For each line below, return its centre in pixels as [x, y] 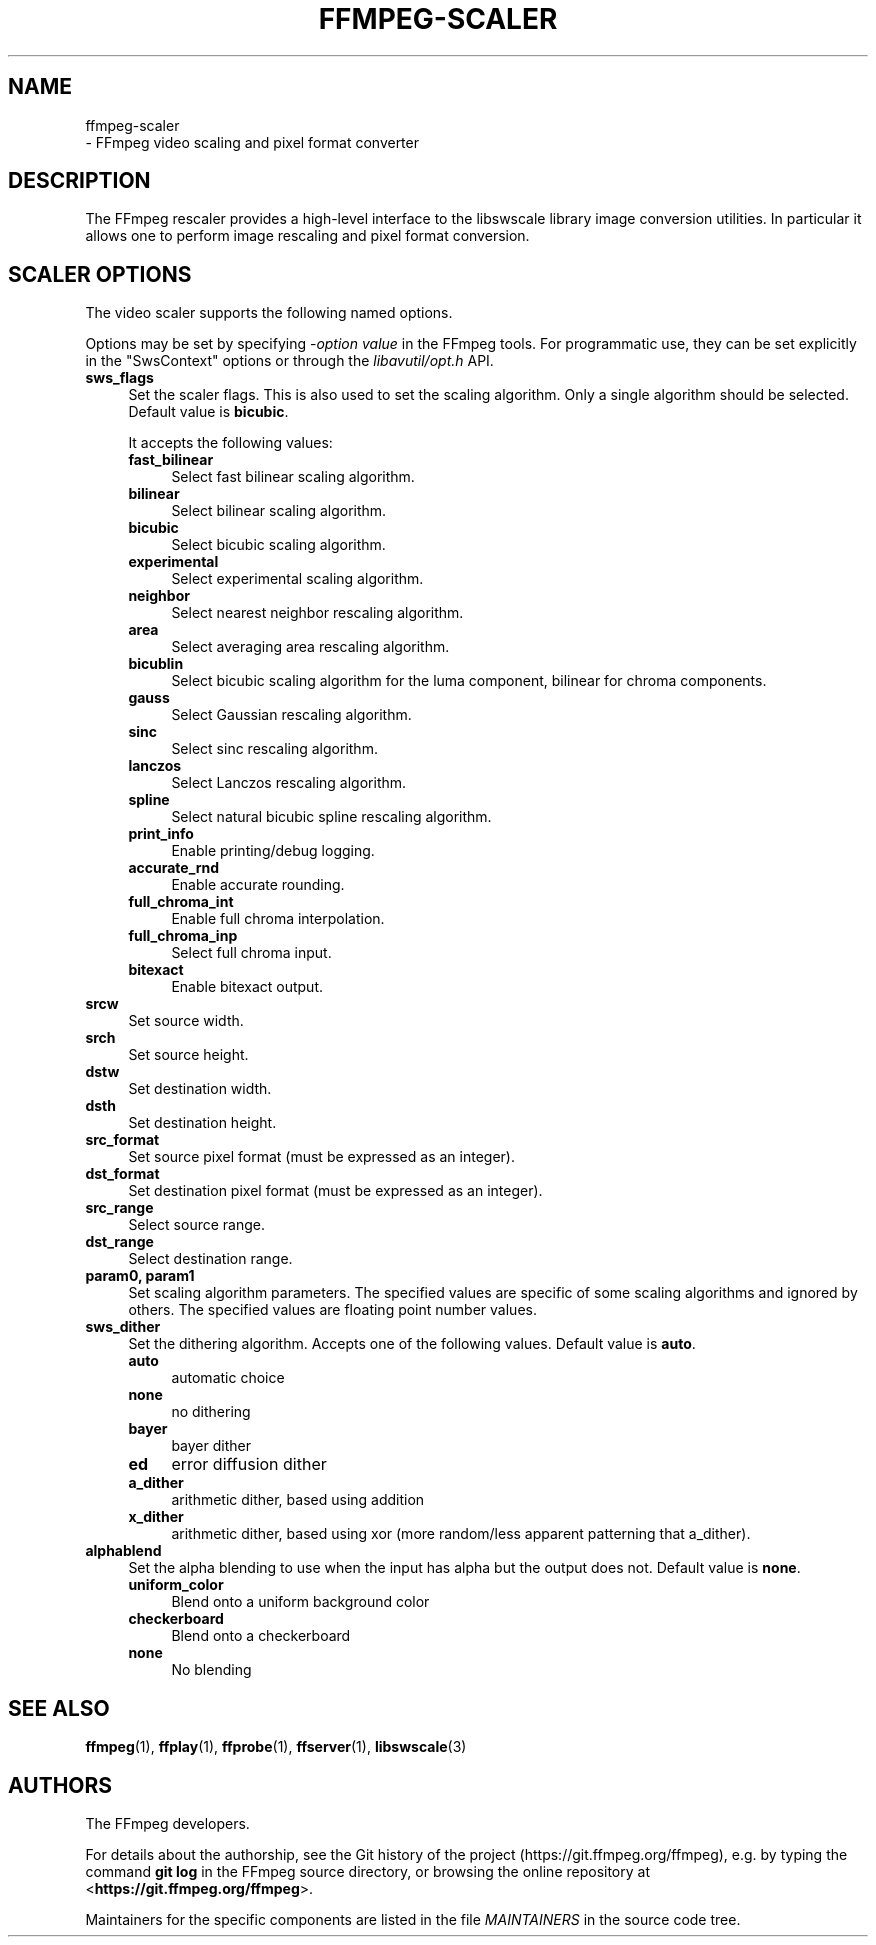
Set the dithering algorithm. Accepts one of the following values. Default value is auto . [412, 1344]
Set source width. [186, 1021]
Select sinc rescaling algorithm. [274, 749]
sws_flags [119, 378]
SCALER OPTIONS [100, 274]
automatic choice [228, 1378]
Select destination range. [210, 1259]
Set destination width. [200, 1089]
